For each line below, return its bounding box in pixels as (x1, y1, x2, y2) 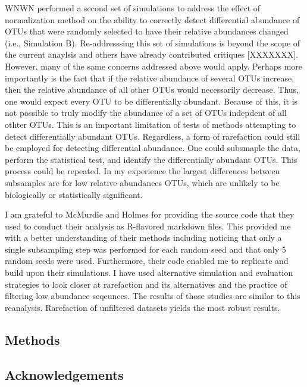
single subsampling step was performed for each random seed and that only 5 (5, 243, 286, 255)
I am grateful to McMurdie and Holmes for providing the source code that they (5, 208, 295, 221)
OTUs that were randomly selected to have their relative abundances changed (5, 25, 289, 37)
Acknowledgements (5, 365, 124, 383)
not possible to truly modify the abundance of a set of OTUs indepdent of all (5, 106, 287, 119)
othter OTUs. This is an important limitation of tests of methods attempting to (5, 118, 296, 130)
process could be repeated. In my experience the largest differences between (5, 165, 280, 177)
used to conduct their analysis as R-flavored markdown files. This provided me (5, 219, 291, 232)
